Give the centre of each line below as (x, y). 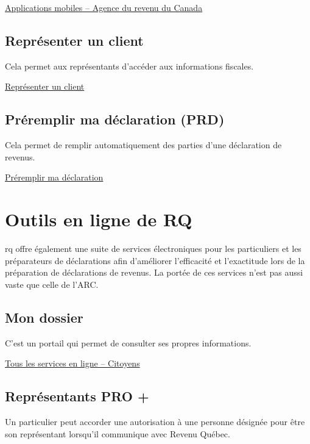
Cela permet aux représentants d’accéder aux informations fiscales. (129, 66)
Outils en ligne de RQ (99, 219)
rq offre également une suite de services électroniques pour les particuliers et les (153, 249)
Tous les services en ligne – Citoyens (72, 363)
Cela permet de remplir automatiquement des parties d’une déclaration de (143, 145)
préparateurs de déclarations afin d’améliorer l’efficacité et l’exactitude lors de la (155, 260)
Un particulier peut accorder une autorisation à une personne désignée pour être (155, 422)
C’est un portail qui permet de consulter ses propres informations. (128, 342)
